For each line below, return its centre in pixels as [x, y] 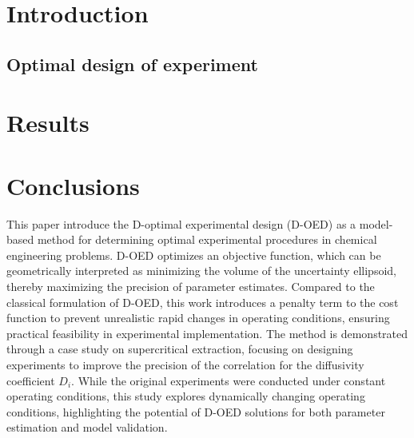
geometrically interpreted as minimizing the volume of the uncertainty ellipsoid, [201, 271]
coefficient [31, 380]
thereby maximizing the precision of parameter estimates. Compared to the [191, 287]
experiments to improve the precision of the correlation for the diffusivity [185, 364]
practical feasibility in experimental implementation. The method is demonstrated [207, 333]
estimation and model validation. [87, 427]
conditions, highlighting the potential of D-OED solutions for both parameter [196, 411]
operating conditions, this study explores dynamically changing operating [186, 396]
